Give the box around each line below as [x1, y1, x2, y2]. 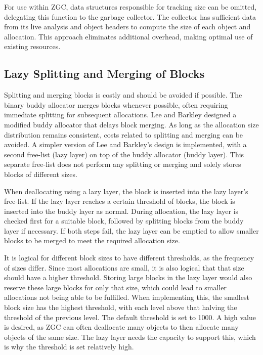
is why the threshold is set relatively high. [4, 341, 134, 352]
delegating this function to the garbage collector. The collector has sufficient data [4, 11, 256, 22]
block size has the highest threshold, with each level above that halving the [4, 302, 237, 313]
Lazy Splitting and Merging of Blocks [4, 66, 205, 81]
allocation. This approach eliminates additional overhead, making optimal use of [4, 31, 253, 41]
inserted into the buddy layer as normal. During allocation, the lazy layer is [4, 205, 239, 216]
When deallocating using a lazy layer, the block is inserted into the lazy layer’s [4, 186, 248, 196]
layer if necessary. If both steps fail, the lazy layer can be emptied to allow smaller [4, 225, 259, 236]
